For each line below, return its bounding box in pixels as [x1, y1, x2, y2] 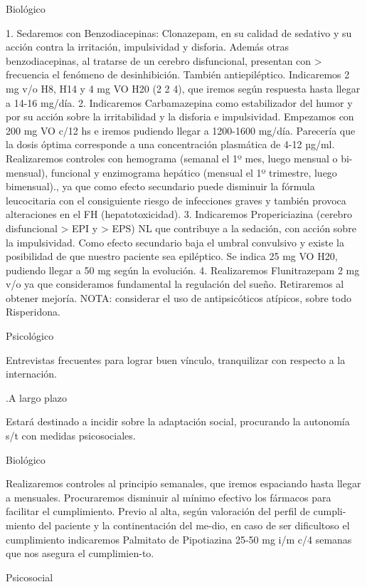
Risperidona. [6, 304, 60, 319]
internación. [6, 366, 58, 381]
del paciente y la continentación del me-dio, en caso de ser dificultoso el [38, 518, 350, 532]
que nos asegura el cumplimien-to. [6, 546, 154, 561]
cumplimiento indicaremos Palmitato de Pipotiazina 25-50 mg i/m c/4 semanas [6, 531, 352, 546]
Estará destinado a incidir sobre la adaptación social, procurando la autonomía [6, 414, 350, 429]
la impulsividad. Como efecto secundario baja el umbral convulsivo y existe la [6, 234, 344, 249]
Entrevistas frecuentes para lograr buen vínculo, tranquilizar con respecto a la [6, 352, 346, 367]
